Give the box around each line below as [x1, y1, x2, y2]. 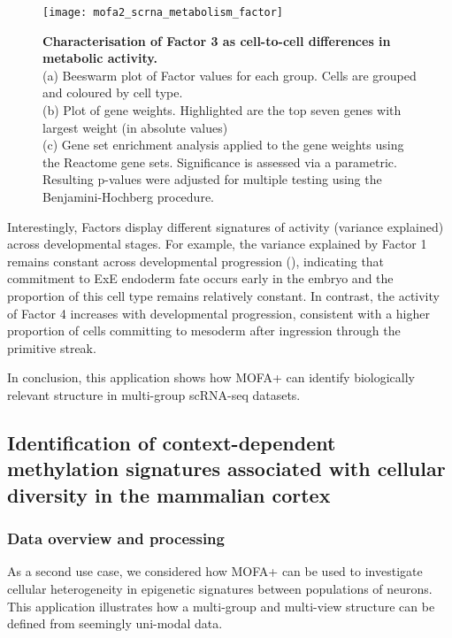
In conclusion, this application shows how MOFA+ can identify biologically [7, 368, 415, 387]
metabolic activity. [42, 49, 157, 67]
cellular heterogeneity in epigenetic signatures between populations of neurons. [7, 579, 433, 597]
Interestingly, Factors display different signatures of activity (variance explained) [7, 217, 444, 235]
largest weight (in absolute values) [42, 118, 228, 136]
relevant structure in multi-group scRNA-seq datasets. [7, 385, 301, 404]
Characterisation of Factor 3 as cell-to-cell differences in [42, 31, 391, 50]
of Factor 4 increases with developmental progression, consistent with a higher [7, 304, 431, 322]
